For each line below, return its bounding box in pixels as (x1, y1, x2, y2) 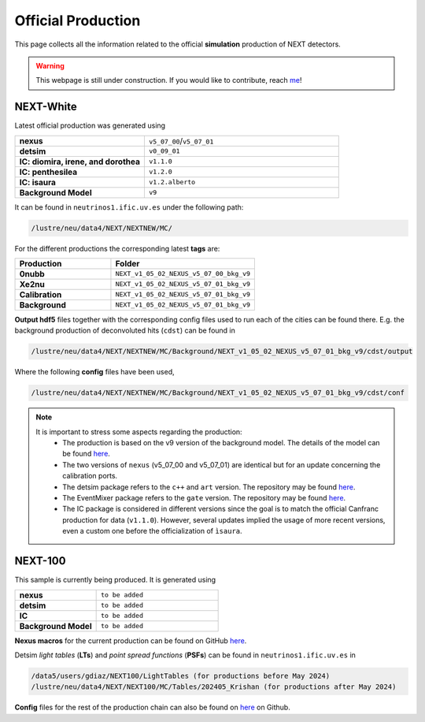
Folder (115, 258, 140, 269)
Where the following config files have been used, (14, 367, 175, 377)
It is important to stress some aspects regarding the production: (35, 426, 243, 437)
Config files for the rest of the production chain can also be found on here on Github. (14, 702, 290, 713)
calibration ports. (62, 471, 118, 481)
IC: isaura (19, 177, 57, 188)
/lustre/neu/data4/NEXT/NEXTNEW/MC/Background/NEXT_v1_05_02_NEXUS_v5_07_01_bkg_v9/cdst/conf (31, 389, 405, 397)
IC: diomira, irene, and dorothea (19, 156, 141, 167)
